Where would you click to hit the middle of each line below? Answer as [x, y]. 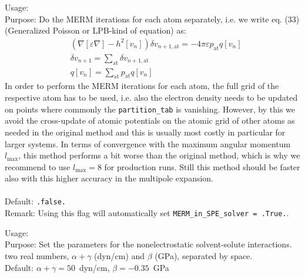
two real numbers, [37, 255]
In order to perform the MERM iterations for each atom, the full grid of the [142, 86]
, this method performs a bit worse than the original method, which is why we [159, 155]
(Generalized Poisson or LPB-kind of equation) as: [95, 30]
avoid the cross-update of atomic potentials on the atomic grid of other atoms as [150, 120]
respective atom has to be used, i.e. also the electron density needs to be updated [151, 97]
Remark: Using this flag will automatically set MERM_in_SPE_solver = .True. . [147, 213]
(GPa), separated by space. [204, 255]
